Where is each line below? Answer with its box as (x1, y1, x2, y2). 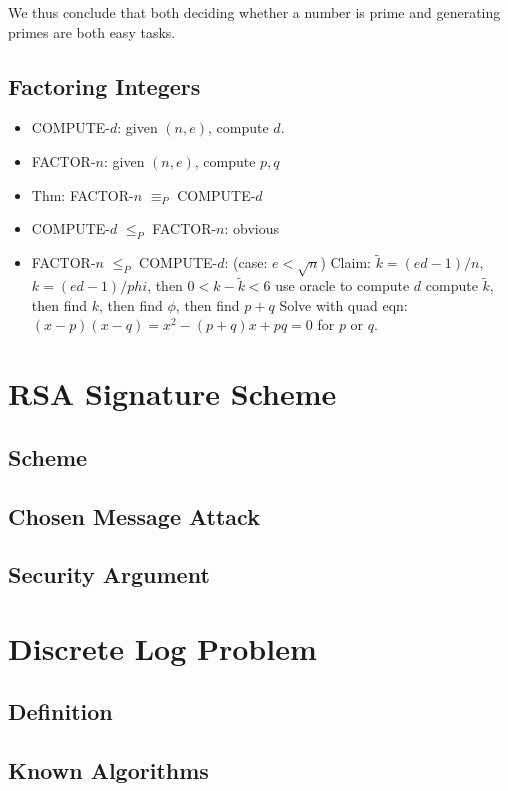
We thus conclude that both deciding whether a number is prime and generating (8, 2, 501, 22)
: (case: (224, 252, 268, 273)
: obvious (224, 218, 280, 239)
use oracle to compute (275, 275, 410, 296)
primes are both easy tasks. (8, 21, 176, 42)
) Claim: (320, 252, 371, 273)
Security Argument (8, 559, 210, 590)
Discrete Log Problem (8, 627, 317, 668)
